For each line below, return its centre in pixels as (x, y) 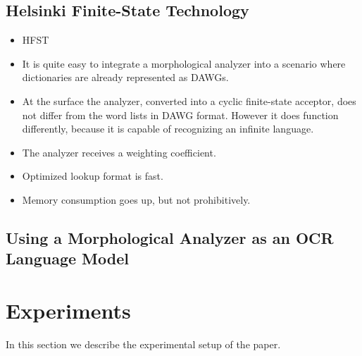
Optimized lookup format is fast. (93, 176)
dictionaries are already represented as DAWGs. (125, 77)
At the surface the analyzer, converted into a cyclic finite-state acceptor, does (189, 100)
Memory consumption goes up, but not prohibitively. (136, 199)
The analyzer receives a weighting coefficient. (119, 152)
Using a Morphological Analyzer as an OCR (170, 237)
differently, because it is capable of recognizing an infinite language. (168, 129)
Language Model (67, 258)
